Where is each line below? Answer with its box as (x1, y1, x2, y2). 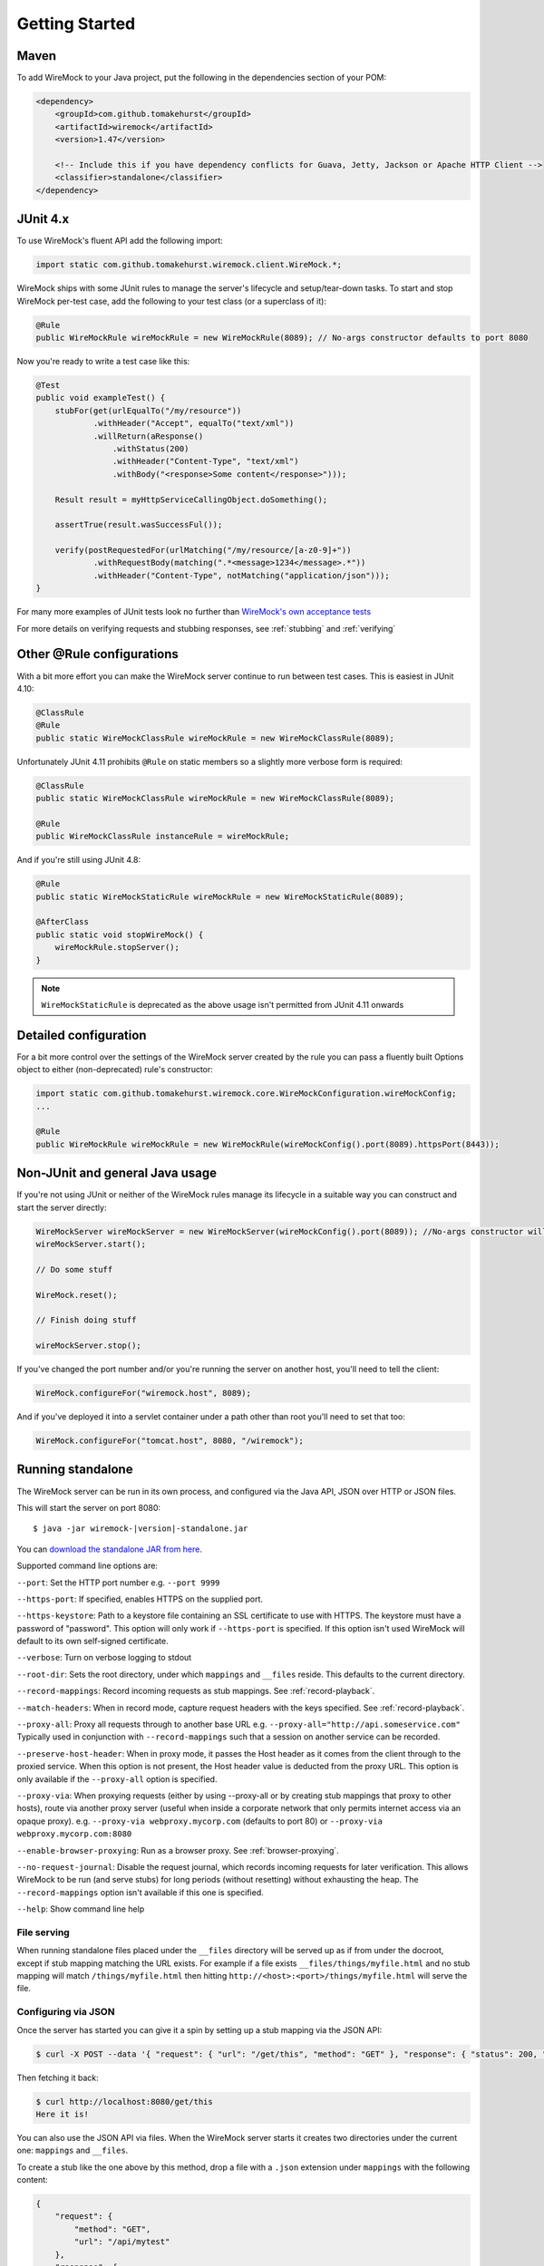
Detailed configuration (16, 1027, 147, 1042)
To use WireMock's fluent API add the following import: (16, 236, 224, 247)
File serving (16, 1926, 70, 1939)
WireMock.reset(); (35, 1290, 118, 1300)
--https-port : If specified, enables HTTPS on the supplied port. (16, 1593, 263, 1604)
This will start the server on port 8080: (16, 1502, 161, 1513)
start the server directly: (16, 1202, 107, 1213)
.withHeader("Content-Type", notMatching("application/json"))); (92, 570, 390, 580)
